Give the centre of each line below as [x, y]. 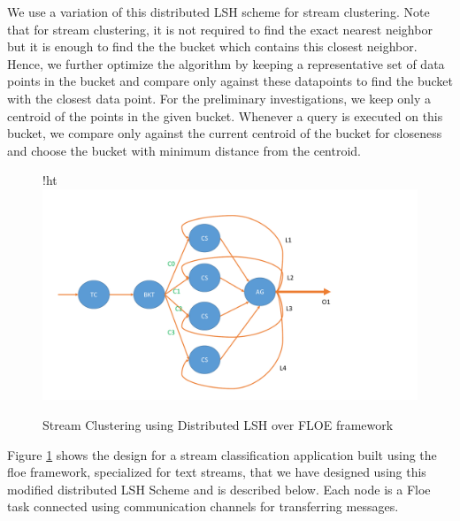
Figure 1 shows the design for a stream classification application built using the [222, 454]
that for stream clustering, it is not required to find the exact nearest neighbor [220, 29]
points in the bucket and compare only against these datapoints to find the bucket [230, 81]
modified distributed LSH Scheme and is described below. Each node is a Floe [219, 489]
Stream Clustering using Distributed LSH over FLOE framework [218, 425]
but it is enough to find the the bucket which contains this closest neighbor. [212, 46]
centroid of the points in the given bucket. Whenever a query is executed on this [225, 115]
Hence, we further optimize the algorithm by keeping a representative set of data [226, 63]
